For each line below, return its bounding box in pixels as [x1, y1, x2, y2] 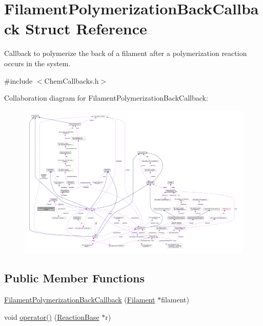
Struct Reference [25, 18, 147, 39]
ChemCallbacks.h [44, 75, 99, 86]
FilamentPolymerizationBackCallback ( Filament [4, 294, 155, 305]
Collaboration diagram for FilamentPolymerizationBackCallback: [4, 92, 208, 103]
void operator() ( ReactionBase [4, 311, 99, 322]
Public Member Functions [4, 270, 145, 286]
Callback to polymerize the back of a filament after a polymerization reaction [4, 48, 247, 59]
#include [4, 75, 33, 86]
